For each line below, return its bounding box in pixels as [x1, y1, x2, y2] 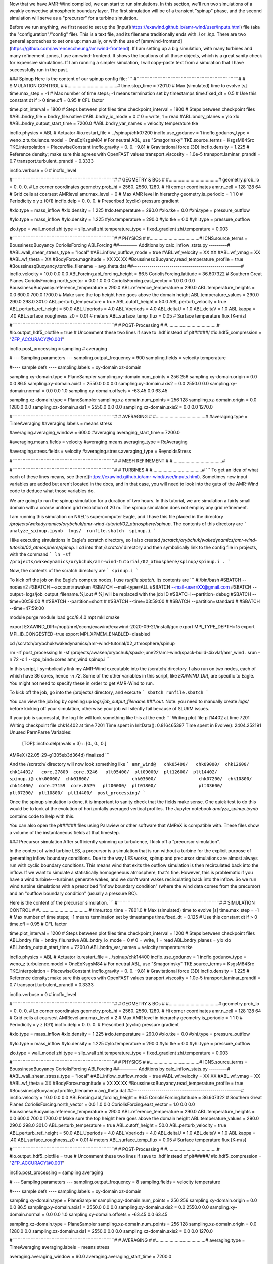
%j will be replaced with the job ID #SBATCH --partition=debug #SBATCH [98, 591, 251, 597]
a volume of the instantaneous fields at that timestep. [9, 829, 120, 835]
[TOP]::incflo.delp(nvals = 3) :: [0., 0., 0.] [22, 741, 107, 747]
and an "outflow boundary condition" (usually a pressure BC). [9, 890, 138, 896]
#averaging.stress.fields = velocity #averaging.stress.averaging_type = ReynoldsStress [9, 448, 191, 455]
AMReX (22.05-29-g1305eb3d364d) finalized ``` [9, 752, 110, 758]
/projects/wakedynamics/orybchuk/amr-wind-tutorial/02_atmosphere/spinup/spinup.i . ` [9, 559, 231, 564]
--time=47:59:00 [9, 605, 44, 611]
